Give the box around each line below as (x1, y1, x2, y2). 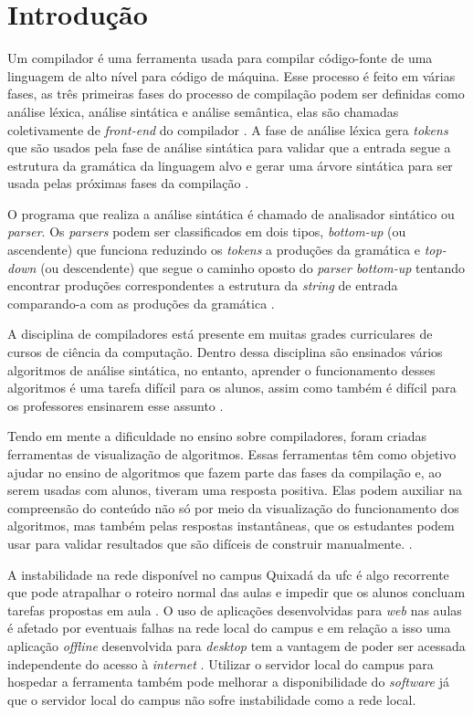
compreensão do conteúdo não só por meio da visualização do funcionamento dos (7, 498, 459, 517)
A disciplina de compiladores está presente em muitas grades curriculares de (7, 324, 433, 343)
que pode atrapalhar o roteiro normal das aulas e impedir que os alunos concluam (7, 583, 466, 602)
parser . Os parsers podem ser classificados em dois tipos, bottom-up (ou (7, 222, 406, 241)
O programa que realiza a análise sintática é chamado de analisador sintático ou (7, 204, 455, 223)
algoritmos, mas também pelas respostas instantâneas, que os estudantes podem (7, 516, 455, 535)
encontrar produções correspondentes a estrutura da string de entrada (7, 276, 398, 295)
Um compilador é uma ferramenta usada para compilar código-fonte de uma (7, 48, 433, 68)
